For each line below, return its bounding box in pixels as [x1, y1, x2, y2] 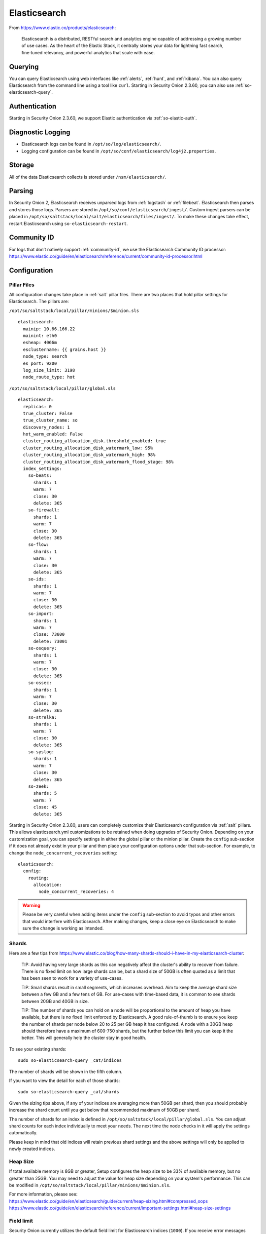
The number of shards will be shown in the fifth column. [9, 1069, 123, 1075]
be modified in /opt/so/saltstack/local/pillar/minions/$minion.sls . [9, 1182, 171, 1188]
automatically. [9, 1130, 38, 1136]
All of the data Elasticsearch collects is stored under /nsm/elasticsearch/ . [9, 174, 167, 180]
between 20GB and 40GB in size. [21, 998, 89, 1004]
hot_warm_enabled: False [23, 431, 83, 437]
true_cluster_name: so [23, 418, 78, 423]
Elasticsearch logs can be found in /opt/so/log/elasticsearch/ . [21, 141, 162, 147]
